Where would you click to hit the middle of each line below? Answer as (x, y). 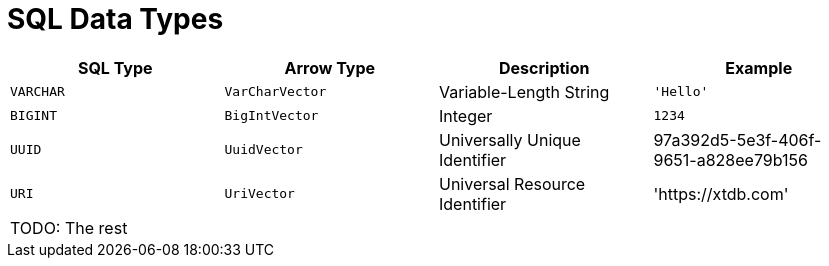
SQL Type (115, 67)
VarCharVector (275, 92)
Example (759, 67)
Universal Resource (512, 183)
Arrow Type (330, 67)
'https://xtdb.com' (721, 193)
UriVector (259, 194)
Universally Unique (510, 139)
